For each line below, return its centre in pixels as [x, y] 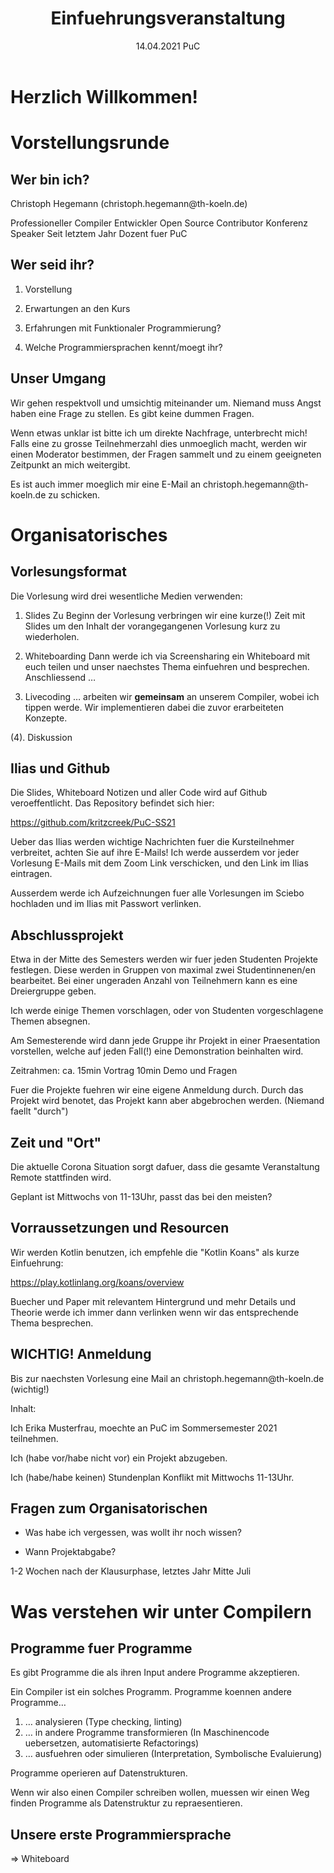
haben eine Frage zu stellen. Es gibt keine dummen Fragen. [132, 413]
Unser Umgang [58, 378]
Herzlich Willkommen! [104, 96]
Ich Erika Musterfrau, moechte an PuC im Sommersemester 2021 [144, 1428]
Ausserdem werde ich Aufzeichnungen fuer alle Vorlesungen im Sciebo [157, 893]
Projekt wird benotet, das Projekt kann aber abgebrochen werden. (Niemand [167, 1101]
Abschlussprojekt [67, 935]
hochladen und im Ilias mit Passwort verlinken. [106, 904]
